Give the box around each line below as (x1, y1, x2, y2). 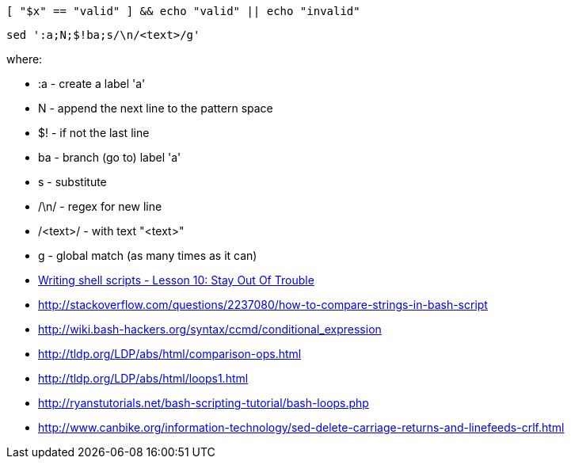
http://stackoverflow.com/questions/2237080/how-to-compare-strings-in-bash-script (38, 298, 488, 311)
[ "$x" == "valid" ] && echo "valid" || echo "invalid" (6, 5, 360, 17)
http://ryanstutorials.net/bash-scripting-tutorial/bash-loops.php (38, 396, 369, 410)
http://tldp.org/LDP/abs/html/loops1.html (38, 372, 249, 385)
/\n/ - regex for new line (38, 200, 162, 213)
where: (6, 52, 43, 66)
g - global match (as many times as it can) (38, 249, 257, 262)
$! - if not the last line (38, 126, 150, 139)
